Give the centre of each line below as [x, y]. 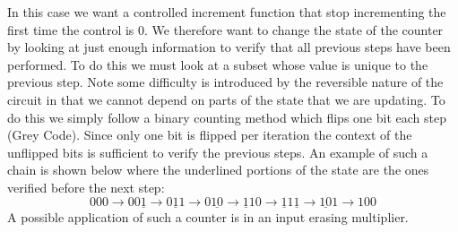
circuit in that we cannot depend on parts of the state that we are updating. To [226, 99]
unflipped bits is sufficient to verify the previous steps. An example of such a [218, 152]
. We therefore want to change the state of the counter [294, 29]
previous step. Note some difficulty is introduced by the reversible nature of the [225, 82]
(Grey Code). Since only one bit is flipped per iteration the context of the [210, 135]
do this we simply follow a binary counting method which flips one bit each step [227, 117]
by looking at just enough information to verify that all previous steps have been [229, 47]
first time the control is [71, 29]
